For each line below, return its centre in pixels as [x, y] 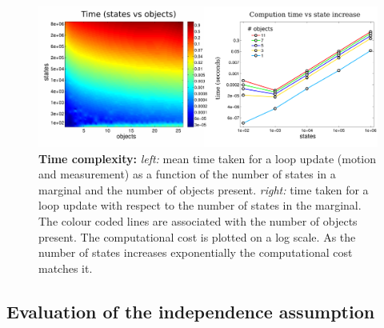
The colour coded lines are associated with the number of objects [198, 220]
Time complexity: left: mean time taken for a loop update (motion [208, 158]
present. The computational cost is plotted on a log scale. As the [197, 236]
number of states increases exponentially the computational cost [196, 252]
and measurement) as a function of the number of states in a [187, 174]
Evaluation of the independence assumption [191, 311]
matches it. [66, 268]
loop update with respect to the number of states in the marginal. [200, 205]
